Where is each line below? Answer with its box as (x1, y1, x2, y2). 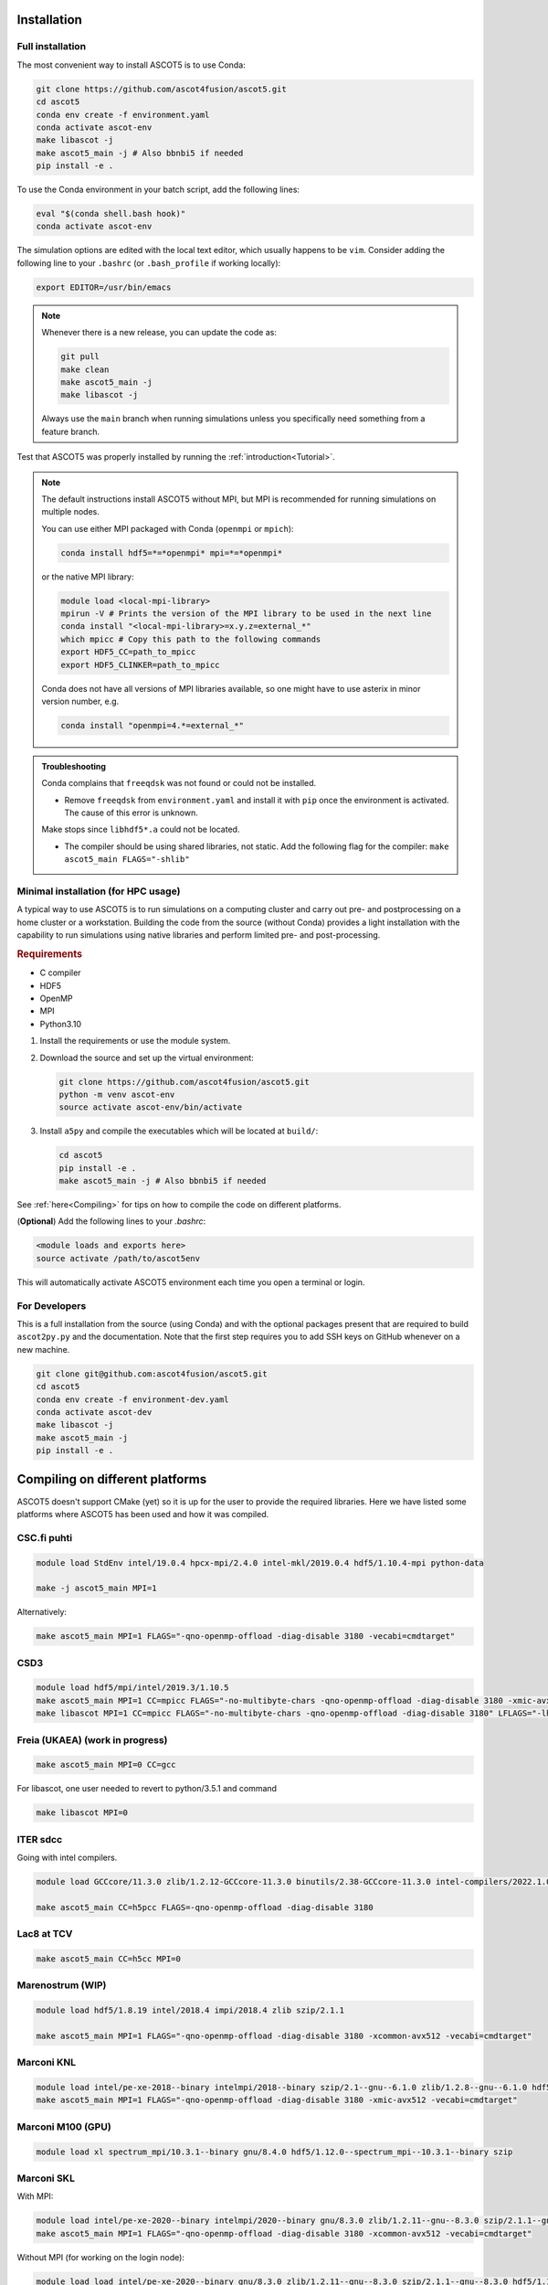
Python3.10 (39, 1018, 82, 1029)
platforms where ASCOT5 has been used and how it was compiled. (16, 1508, 269, 1519)
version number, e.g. (41, 696, 120, 707)
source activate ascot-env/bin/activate (58, 1102, 242, 1112)
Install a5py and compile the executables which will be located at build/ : (39, 1125, 319, 1137)
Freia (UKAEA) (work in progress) (16, 1733, 168, 1746)
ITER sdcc (16, 1833, 63, 1845)
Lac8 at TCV (16, 1928, 73, 1940)
